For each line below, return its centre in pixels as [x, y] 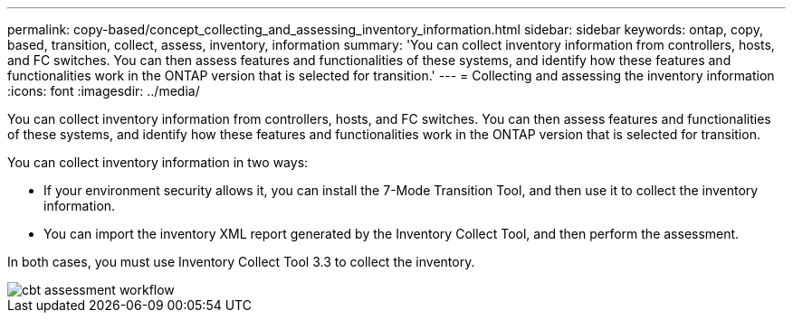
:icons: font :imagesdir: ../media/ [104, 91]
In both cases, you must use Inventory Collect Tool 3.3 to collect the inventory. [241, 262]
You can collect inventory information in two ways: [158, 162]
